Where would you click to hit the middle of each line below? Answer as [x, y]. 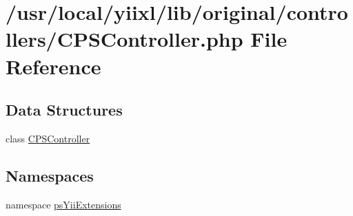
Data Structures [64, 110]
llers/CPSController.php [124, 39]
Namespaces [50, 175]
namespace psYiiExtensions [63, 204]
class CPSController [48, 138]
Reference [53, 66]
